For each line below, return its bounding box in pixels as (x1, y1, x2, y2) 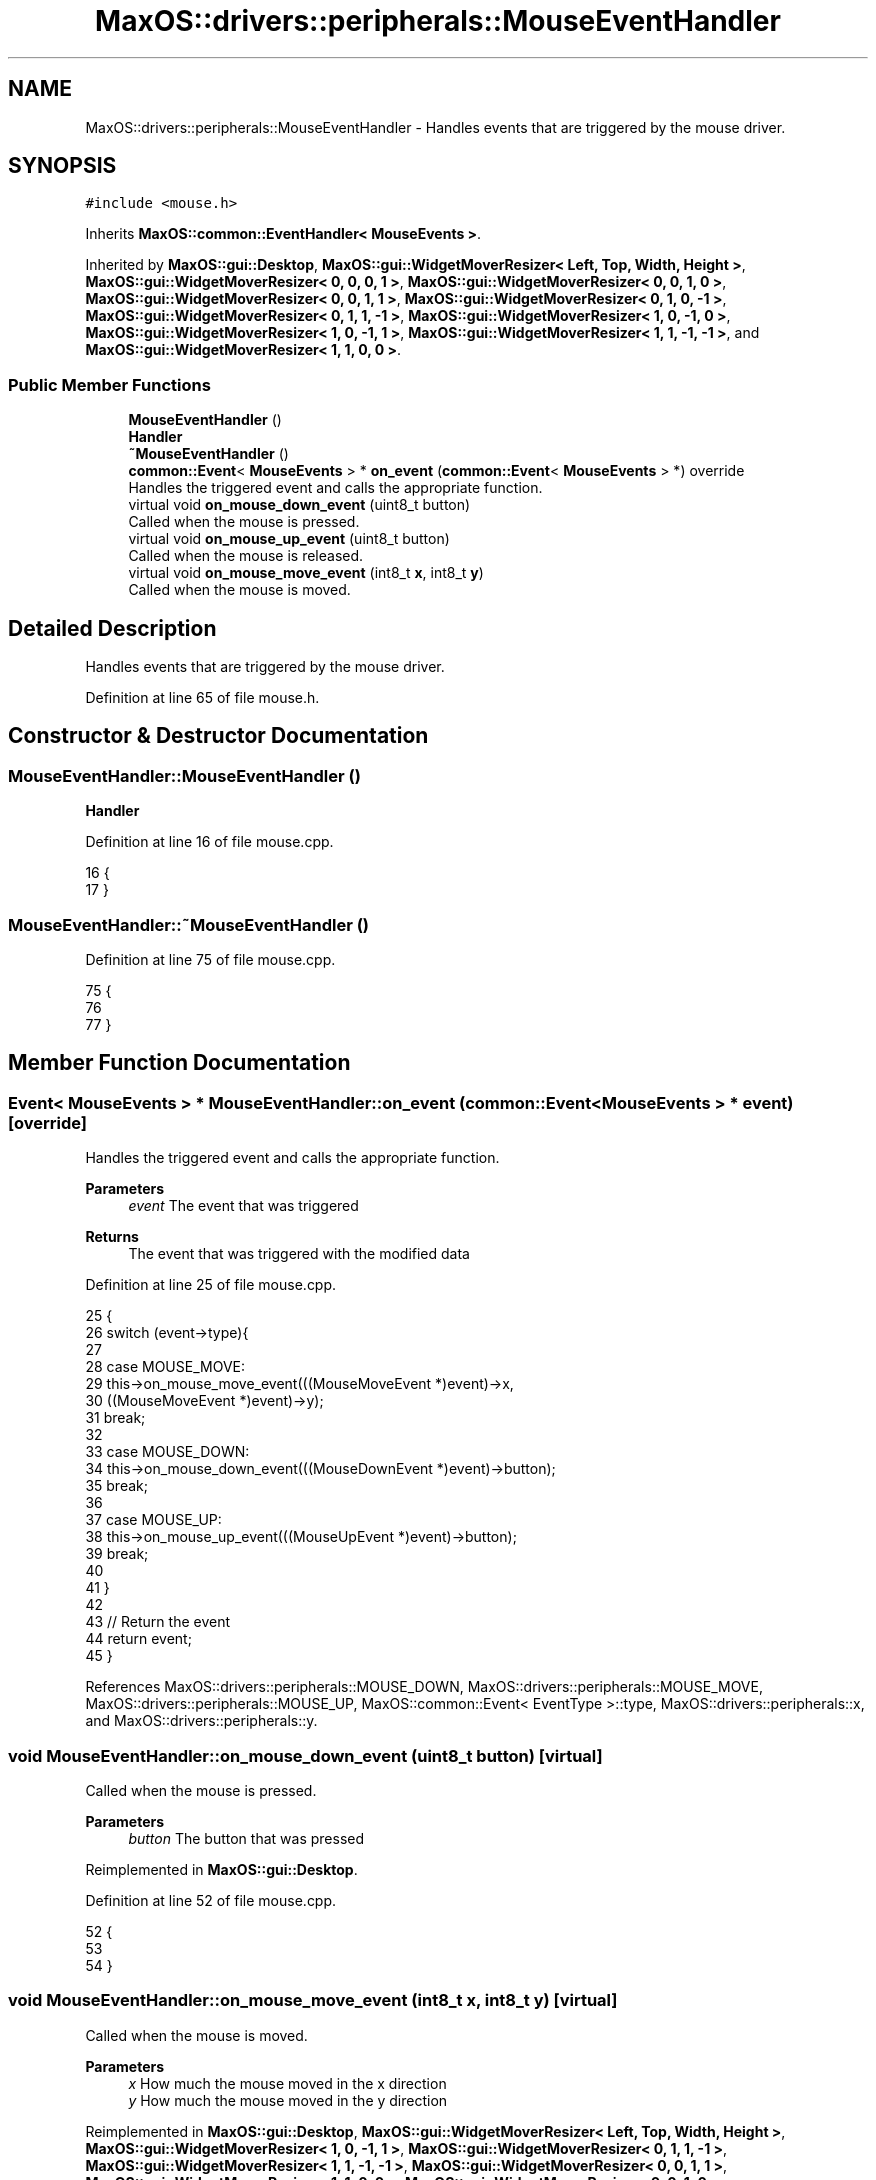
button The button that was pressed (128, 1829, 364, 1847)
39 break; (85, 1545, 149, 1563)
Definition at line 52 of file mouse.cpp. (85, 1891, 337, 1909)
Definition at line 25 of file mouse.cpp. (85, 1276, 337, 1294)
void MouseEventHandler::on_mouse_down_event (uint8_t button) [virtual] (8, 1745, 603, 1766)
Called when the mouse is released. (128, 547, 364, 565)
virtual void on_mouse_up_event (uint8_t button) (128, 530, 450, 548)
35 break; (85, 1477, 148, 1495)
